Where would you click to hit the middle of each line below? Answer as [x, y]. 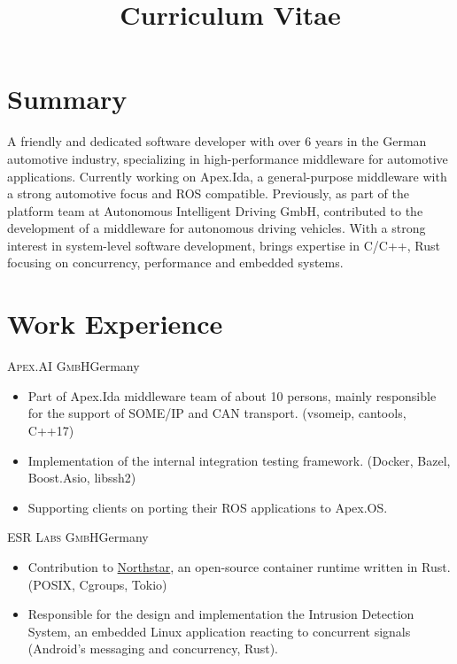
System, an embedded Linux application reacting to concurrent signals [219, 631]
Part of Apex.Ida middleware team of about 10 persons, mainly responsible [232, 395]
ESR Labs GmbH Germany [78, 537]
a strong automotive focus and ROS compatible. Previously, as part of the [208, 193]
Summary [67, 99]
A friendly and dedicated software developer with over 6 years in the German [217, 141]
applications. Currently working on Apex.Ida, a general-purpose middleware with [227, 176]
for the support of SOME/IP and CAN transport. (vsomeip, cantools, [217, 413]
